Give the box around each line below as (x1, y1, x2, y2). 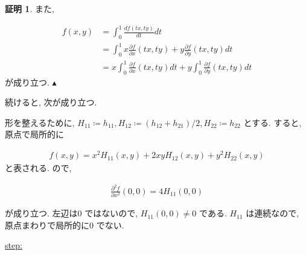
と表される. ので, (5, 162, 72, 174)
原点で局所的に (5, 128, 64, 140)
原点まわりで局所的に (5, 218, 89, 231)
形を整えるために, (5, 116, 75, 128)
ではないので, (84, 207, 138, 219)
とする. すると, (243, 116, 302, 128)
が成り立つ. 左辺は (5, 207, 78, 219)
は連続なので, (246, 207, 299, 219)
